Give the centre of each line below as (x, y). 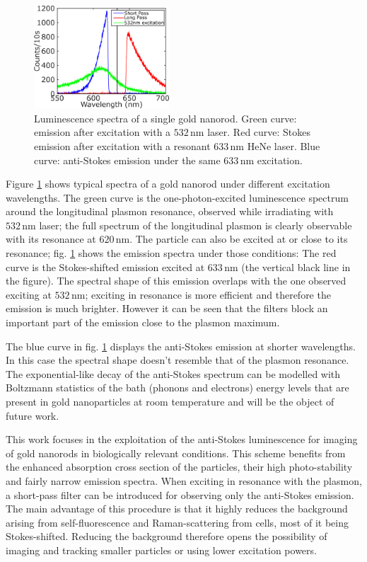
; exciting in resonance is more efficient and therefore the (208, 294)
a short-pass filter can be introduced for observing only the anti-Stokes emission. (180, 494)
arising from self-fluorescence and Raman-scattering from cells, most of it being (177, 522)
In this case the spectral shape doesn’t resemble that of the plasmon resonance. (177, 360)
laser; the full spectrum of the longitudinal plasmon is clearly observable (196, 225)
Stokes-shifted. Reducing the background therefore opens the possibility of (167, 536)
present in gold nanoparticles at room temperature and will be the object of (170, 402)
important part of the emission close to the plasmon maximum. (143, 322)
